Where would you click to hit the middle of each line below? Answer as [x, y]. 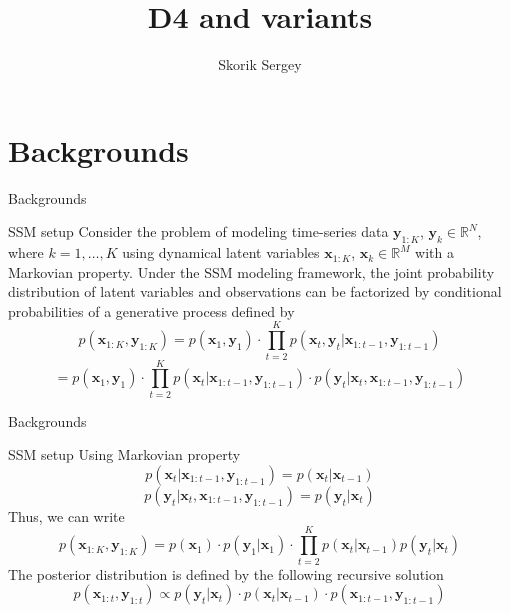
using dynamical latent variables [221, 252]
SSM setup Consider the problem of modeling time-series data [198, 231]
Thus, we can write [66, 515]
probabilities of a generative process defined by [151, 310]
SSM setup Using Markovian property [124, 454]
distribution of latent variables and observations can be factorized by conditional [255, 291]
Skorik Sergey [260, 64]
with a [434, 252]
